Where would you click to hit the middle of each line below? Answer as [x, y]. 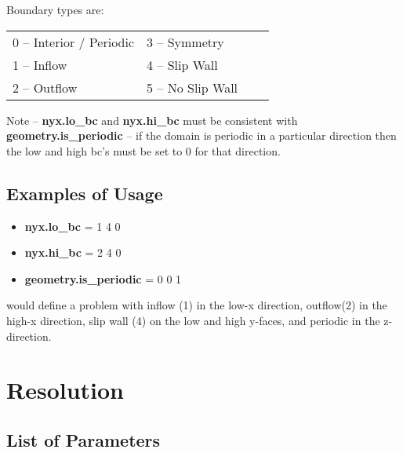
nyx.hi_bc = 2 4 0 [73, 252]
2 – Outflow [45, 87]
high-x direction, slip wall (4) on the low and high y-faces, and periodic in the [193, 320]
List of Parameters [84, 439]
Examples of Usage [85, 193]
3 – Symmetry [185, 42]
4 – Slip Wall [182, 64]
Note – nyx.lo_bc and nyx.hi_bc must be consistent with [152, 120]
